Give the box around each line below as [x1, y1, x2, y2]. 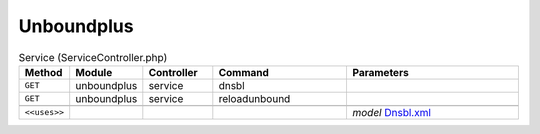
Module [75, 65, 113, 79]
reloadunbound [218, 91, 291, 105]
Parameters [351, 65, 409, 79]
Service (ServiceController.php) [18, 50, 168, 64]
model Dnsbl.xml [351, 105, 432, 119]
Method [24, 65, 63, 79]
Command [218, 65, 270, 79]
